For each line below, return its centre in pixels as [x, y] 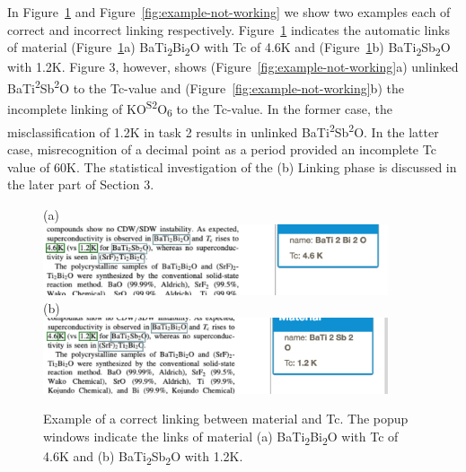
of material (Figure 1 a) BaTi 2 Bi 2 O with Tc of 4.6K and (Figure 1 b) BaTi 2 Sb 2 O [229, 48]
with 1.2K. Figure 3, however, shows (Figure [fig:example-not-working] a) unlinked [233, 67]
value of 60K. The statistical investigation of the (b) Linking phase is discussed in [232, 166]
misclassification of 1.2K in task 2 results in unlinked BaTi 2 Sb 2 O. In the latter [223, 130]
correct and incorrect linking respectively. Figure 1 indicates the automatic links [229, 29]
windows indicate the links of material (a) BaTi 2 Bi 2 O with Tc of [221, 437]
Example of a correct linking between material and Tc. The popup [226, 419]
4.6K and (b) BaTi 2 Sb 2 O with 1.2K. [143, 457]
